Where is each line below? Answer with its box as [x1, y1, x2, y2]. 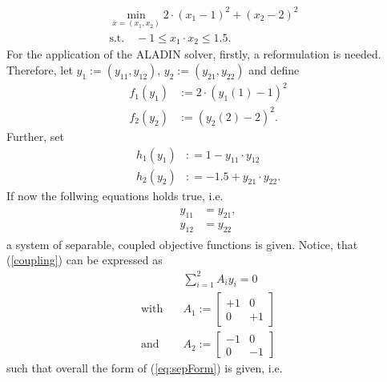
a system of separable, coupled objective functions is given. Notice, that [6, 235, 358, 252]
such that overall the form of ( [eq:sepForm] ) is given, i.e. [6, 360, 283, 376]
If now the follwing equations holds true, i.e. [6, 187, 224, 203]
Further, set [6, 127, 64, 144]
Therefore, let [6, 61, 73, 78]
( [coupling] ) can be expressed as [6, 251, 163, 268]
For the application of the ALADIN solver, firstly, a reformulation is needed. [6, 46, 381, 62]
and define [248, 61, 300, 78]
